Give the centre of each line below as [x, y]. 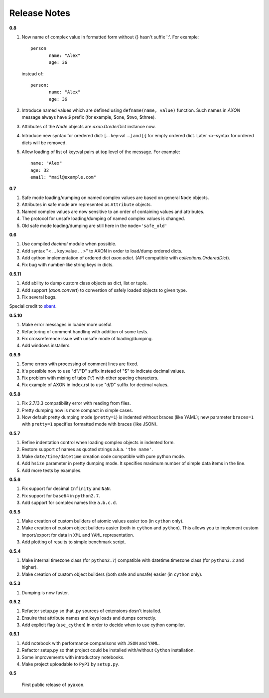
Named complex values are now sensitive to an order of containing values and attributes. [113, 212]
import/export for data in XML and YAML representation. [78, 535]
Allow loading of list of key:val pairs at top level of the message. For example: [101, 152]
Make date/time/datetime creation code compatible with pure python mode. [103, 456]
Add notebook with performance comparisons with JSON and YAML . [91, 643]
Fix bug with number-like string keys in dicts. [68, 265]
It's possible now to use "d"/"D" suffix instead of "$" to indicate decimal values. [103, 371]
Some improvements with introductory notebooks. [73, 657]
